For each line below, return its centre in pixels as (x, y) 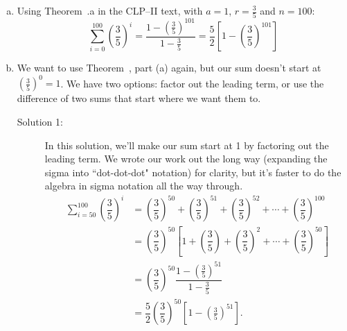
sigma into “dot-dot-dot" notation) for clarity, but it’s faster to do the (193, 172)
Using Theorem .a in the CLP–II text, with (110, 10)
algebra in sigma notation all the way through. (144, 186)
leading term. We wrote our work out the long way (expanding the (186, 159)
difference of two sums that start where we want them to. (139, 98)
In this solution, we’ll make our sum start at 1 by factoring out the (187, 145)
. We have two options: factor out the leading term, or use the (192, 83)
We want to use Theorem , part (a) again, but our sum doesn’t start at (169, 68)
